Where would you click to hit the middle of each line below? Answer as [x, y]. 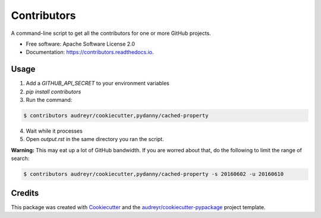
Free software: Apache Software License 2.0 [81, 44]
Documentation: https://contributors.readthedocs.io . [90, 52]
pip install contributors [53, 91]
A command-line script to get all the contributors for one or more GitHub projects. [111, 33]
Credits [25, 193]
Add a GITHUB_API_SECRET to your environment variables [97, 84]
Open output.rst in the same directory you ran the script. [95, 139]
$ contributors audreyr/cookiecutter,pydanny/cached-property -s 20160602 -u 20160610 [154, 174]
